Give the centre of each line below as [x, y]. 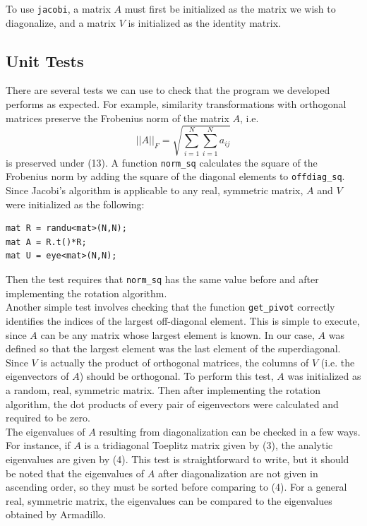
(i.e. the [338, 362]
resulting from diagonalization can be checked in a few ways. [230, 431]
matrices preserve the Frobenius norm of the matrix [118, 118]
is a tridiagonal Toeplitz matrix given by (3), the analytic [209, 445]
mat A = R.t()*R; [46, 242]
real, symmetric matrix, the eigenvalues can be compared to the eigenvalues [169, 500]
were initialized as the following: [75, 204]
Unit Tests [45, 60]
